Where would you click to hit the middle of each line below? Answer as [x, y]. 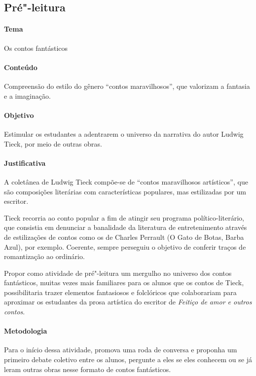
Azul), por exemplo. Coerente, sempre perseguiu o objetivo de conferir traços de [125, 246]
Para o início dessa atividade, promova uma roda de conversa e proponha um [121, 350]
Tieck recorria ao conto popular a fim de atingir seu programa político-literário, [124, 217]
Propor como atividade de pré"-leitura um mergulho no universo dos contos [118, 273]
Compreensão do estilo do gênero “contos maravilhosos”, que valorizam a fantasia [127, 86]
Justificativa [25, 163]
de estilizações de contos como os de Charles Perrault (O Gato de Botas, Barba [124, 237]
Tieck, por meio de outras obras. [53, 143]
